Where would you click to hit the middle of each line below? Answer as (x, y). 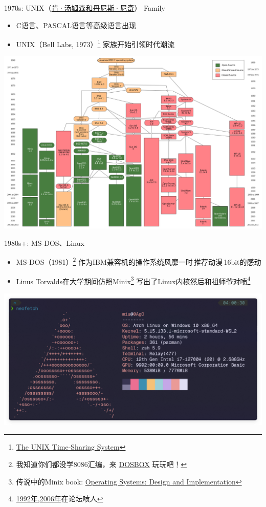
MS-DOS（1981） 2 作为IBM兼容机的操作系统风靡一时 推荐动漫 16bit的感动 (139, 261)
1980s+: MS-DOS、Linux (44, 242)
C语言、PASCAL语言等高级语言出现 (76, 25)
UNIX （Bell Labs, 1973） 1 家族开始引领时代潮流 (95, 43)
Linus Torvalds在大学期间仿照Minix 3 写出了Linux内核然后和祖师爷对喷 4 (133, 280)
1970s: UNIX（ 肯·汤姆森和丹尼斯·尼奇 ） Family (85, 8)
